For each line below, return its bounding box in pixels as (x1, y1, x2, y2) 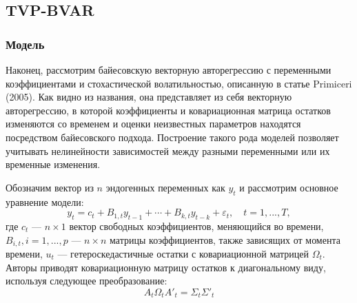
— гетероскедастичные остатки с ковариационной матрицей (57, 246, 309, 260)
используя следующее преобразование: (6, 273, 167, 288)
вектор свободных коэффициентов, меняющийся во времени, (69, 218, 324, 233)
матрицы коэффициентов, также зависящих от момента (110, 232, 340, 247)
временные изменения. (6, 157, 101, 171)
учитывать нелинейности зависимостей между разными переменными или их (6, 143, 330, 158)
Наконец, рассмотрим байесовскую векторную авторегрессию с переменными (6, 63, 331, 76)
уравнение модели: (6, 194, 84, 209)
